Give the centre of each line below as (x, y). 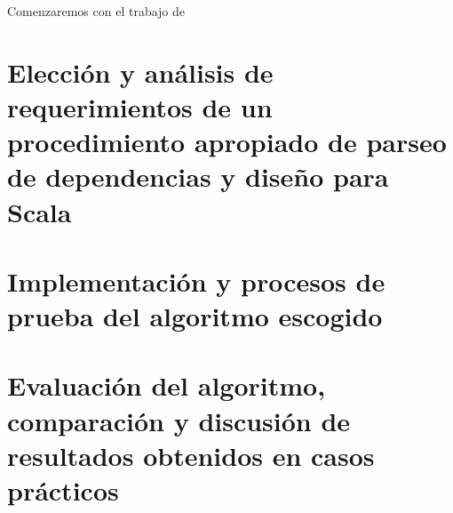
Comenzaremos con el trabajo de (96, 11)
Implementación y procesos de (196, 281)
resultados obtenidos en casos (191, 455)
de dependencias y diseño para (198, 176)
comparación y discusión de (179, 420)
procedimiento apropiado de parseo (227, 142)
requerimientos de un (140, 106)
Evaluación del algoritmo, (167, 385)
